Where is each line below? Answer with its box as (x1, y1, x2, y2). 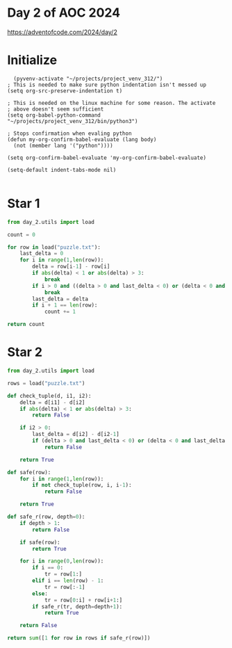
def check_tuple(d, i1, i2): (7, 392, 92, 399)
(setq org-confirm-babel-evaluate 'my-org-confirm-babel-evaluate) (7, 154, 207, 161)
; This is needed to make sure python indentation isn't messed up (7, 81, 207, 88)
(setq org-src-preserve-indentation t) (7, 87, 123, 95)
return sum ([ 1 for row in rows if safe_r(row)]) (7, 635, 151, 642)
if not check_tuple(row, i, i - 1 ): (32, 482, 132, 489)
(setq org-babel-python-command (7, 111, 101, 119)
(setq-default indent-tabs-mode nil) (7, 166, 117, 173)
